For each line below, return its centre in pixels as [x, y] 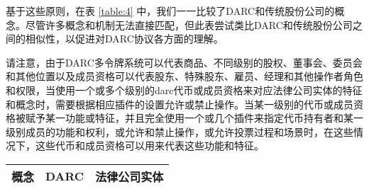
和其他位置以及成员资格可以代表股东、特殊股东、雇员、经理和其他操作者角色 [184, 76]
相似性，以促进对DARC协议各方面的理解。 [124, 39]
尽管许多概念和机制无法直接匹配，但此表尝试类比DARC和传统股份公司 [189, 24]
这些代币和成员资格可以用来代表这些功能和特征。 [149, 145]
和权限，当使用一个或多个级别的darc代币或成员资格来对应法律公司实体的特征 [184, 90]
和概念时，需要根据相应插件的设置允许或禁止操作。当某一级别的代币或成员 [180, 104]
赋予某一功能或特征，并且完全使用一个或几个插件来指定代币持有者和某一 [194, 118]
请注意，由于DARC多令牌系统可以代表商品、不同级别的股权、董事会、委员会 [184, 62]
